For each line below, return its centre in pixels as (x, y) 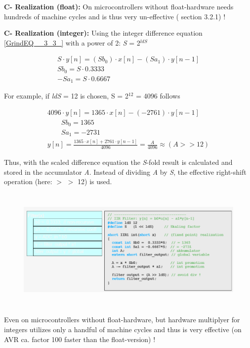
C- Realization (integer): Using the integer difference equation (103, 33)
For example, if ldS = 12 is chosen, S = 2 (66, 96)
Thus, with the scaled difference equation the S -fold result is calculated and (118, 162)
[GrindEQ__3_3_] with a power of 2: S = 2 (72, 42)
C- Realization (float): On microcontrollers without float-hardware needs (119, 6)
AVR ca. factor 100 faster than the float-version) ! (80, 339)
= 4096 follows (158, 96)
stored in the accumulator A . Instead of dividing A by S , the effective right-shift (125, 172)
